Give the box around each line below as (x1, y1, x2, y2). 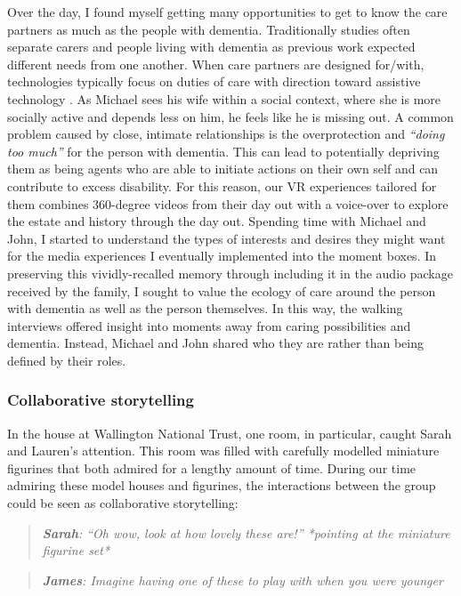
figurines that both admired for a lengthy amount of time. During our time (7, 458, 417, 477)
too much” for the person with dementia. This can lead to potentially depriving (7, 141, 440, 160)
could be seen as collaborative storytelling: (7, 494, 239, 512)
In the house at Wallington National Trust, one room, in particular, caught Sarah (7, 423, 452, 442)
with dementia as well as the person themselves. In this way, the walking (7, 299, 403, 318)
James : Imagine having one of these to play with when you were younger (42, 570, 443, 589)
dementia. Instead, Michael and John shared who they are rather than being (7, 334, 424, 352)
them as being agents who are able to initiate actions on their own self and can (7, 159, 439, 178)
